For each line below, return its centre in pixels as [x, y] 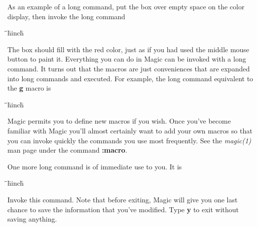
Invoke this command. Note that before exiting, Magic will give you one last [123, 199]
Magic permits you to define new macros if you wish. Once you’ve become [119, 121]
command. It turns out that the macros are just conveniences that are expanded [129, 68]
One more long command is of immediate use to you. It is [95, 166]
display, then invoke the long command [66, 16]
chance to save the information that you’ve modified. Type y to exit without [123, 209]
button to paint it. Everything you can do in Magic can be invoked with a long [127, 59]
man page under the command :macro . [67, 150]
